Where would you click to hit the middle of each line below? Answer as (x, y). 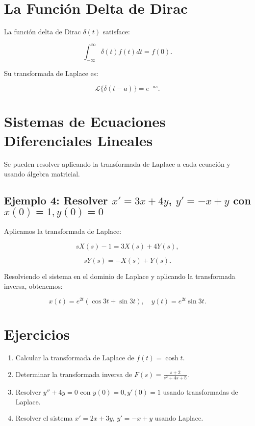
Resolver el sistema (44, 418)
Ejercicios (37, 334)
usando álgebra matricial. (42, 173)
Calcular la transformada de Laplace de (75, 358)
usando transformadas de (201, 392)
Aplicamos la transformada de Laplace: (63, 231)
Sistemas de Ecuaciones (85, 121)
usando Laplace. (179, 418)
